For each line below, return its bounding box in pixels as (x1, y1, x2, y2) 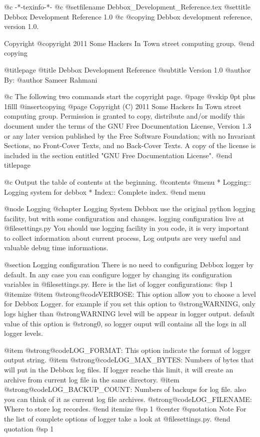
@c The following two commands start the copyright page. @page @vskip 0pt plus (4, 91, 255, 102)
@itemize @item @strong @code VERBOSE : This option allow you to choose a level (4, 288, 256, 299)
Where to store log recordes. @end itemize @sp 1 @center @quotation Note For (4, 403, 246, 414)
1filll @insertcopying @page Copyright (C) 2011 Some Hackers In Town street (4, 101, 241, 111)
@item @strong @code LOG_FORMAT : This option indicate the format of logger (4, 344, 250, 355)
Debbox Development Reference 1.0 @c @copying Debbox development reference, (4, 11, 252, 22)
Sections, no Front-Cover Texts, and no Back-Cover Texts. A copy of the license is (4, 140, 256, 151)
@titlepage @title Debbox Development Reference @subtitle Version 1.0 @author (4, 64, 251, 75)
